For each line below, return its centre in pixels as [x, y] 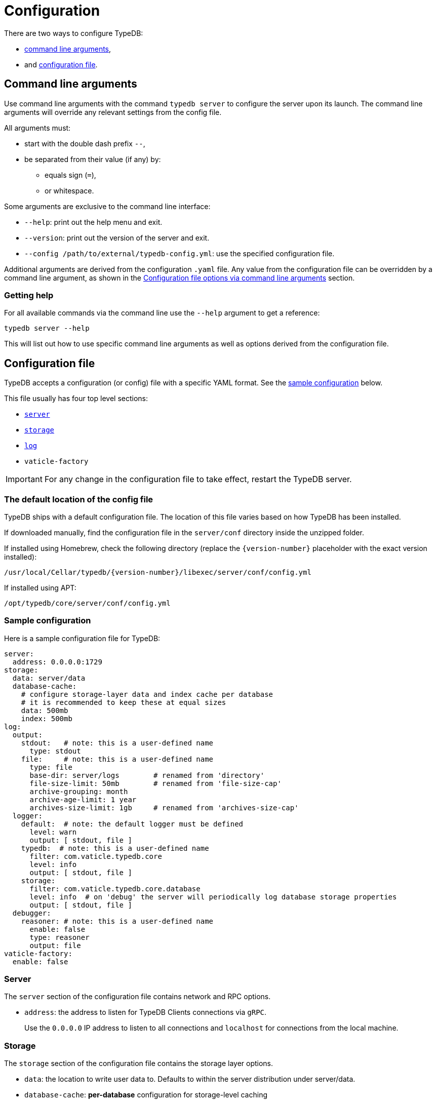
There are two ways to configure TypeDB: [74, 33]
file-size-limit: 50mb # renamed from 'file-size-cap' [155, 783]
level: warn [53, 832]
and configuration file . [61, 64]
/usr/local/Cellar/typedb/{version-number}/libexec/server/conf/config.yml [158, 572]
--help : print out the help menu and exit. [93, 222]
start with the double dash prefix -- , [85, 143]
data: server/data [49, 678]
